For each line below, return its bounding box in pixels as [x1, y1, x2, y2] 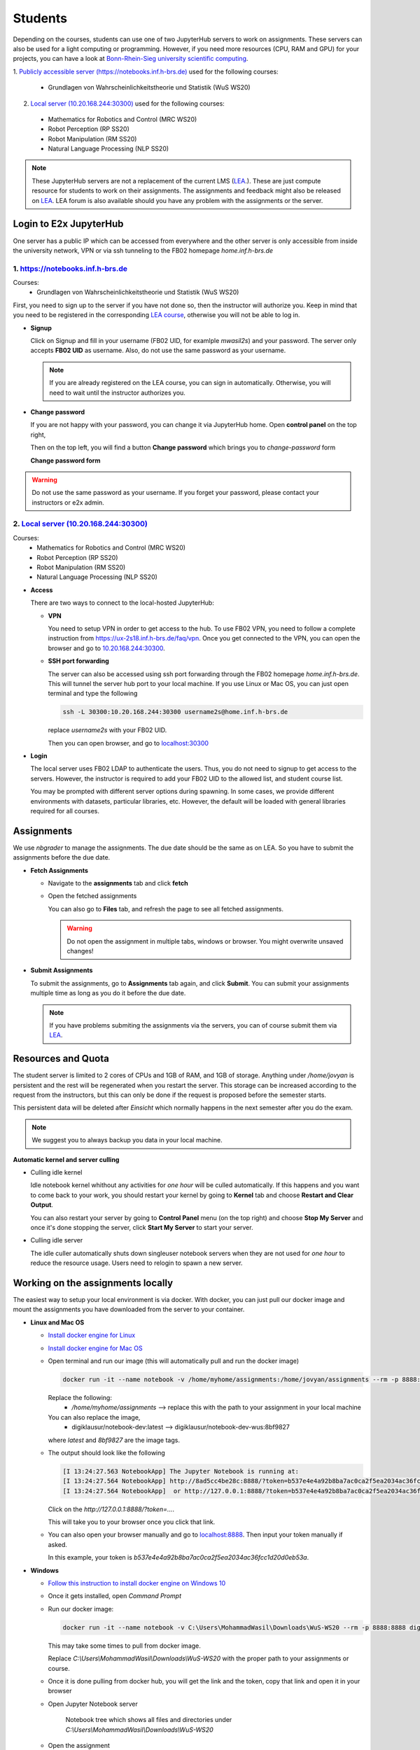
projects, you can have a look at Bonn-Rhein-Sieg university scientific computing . [13, 55, 248, 63]
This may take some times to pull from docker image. [48, 1641, 201, 1650]
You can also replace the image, [48, 1413, 141, 1421]
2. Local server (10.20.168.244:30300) [13, 519, 148, 528]
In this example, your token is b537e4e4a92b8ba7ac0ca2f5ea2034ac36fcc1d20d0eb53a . [48, 1553, 309, 1562]
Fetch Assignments [30, 866, 89, 874]
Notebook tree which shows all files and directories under [65, 1716, 232, 1724]
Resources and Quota [13, 1053, 110, 1065]
